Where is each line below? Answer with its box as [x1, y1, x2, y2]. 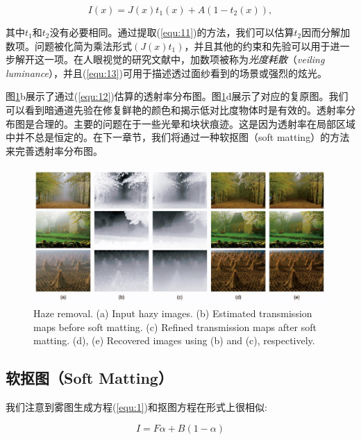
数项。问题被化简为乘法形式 [6, 38, 132, 53]
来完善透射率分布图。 [6, 143, 103, 158]
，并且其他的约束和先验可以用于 [184, 38, 330, 53]
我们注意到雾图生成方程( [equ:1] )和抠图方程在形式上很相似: [6, 400, 267, 414]
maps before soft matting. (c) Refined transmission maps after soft [33, 319, 317, 334]
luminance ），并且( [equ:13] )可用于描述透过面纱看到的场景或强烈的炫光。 [6, 65, 327, 80]
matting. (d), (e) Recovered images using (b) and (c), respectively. [33, 333, 315, 348]
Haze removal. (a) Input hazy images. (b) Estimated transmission [33, 306, 312, 321]
